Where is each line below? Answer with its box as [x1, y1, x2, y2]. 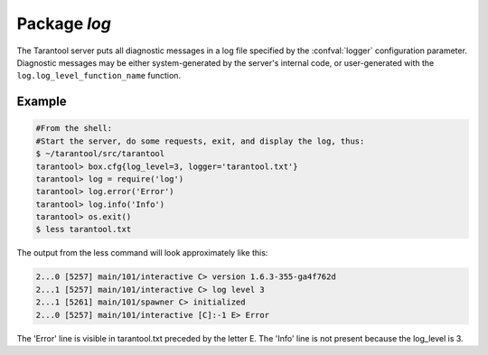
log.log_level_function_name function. [16, 70, 181, 81]
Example [16, 94, 67, 109]
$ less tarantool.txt [35, 224, 132, 235]
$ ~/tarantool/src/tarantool [35, 149, 165, 159]
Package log [16, 14, 112, 33]
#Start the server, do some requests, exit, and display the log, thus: [35, 135, 365, 146]
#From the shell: [35, 123, 113, 134]
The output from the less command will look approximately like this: [16, 248, 268, 258]
